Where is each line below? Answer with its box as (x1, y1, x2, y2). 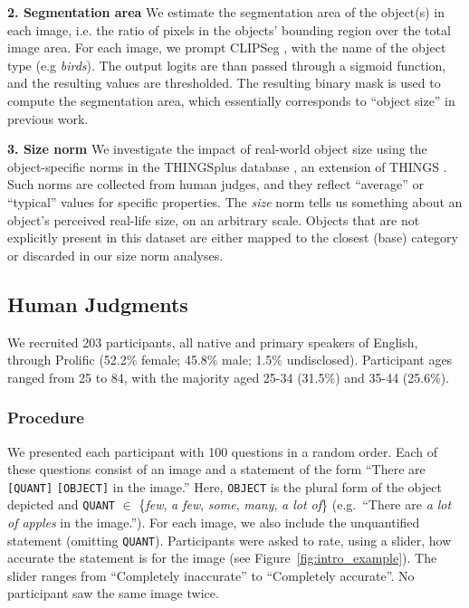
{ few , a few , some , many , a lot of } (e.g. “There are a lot (139, 495, 452, 514)
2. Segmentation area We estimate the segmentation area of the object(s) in (7, 3, 445, 21)
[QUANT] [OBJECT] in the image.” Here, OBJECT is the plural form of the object (7, 477, 442, 496)
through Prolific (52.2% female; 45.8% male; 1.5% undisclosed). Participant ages (7, 350, 453, 369)
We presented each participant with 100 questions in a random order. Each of (7, 442, 438, 461)
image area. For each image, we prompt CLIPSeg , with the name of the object (7, 38, 446, 57)
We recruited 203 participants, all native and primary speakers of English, (7, 332, 418, 351)
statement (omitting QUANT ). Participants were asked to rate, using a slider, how (7, 530, 452, 549)
